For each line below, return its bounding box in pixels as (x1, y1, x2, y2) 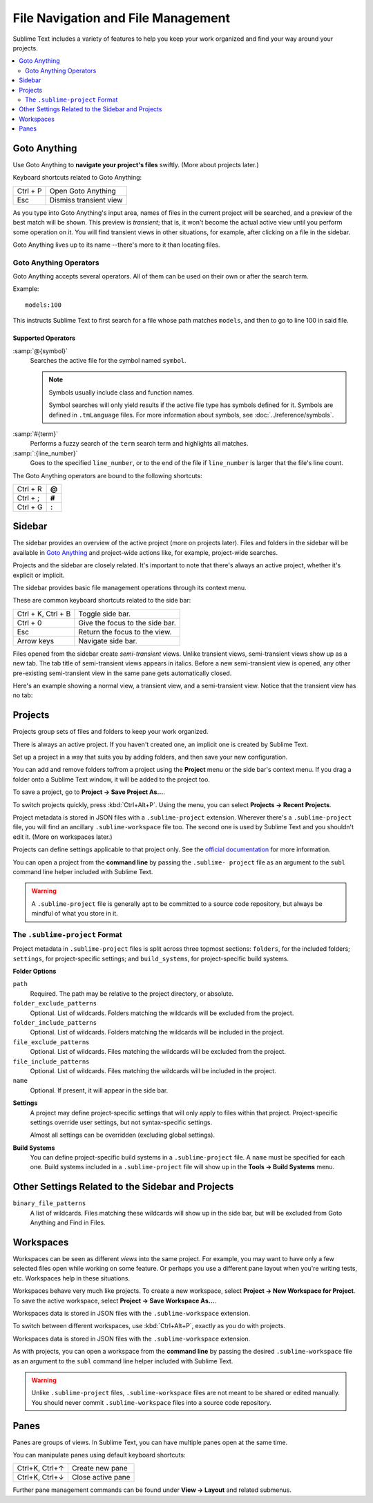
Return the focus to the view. (78, 627, 172, 636)
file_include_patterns (12, 1057, 90, 1066)
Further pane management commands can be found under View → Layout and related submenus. (12, 1486, 291, 1494)
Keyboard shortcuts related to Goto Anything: (12, 173, 142, 182)
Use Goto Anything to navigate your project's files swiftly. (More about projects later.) (12, 160, 259, 169)
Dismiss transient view (49, 195, 123, 205)
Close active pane (71, 1473, 131, 1482)
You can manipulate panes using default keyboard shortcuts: (12, 1451, 186, 1459)
